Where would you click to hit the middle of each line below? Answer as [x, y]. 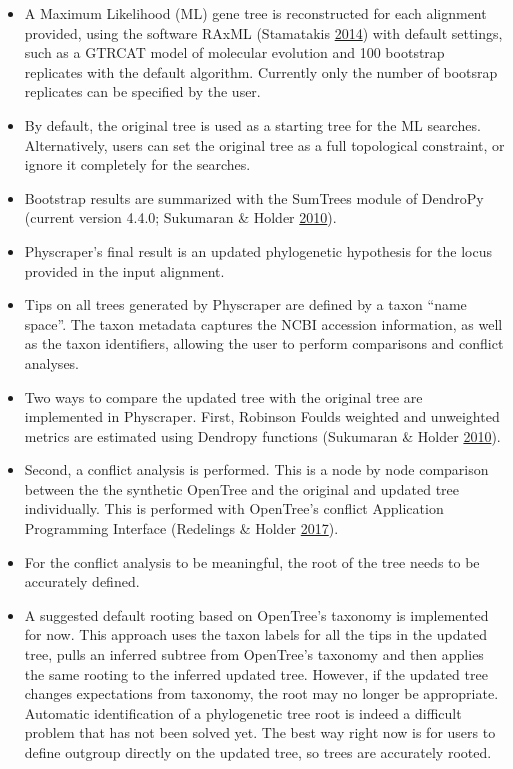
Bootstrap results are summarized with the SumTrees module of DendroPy [254, 197]
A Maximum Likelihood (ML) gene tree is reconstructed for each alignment [255, 13]
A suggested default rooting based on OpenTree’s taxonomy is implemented [256, 614]
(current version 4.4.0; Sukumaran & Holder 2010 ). [180, 217]
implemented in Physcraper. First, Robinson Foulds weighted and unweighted [262, 416]
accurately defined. [82, 581]
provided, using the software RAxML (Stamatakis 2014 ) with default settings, [263, 32]
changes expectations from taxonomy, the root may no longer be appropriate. [261, 693]
